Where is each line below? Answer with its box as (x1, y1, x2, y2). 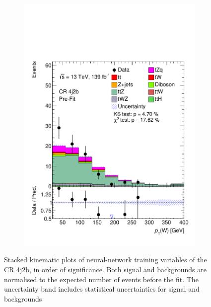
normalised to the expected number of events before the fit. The (4, 274, 199, 284)
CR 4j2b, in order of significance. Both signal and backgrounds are (4, 264, 207, 274)
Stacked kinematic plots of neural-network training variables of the (4, 254, 207, 265)
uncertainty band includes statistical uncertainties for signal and (4, 284, 200, 294)
